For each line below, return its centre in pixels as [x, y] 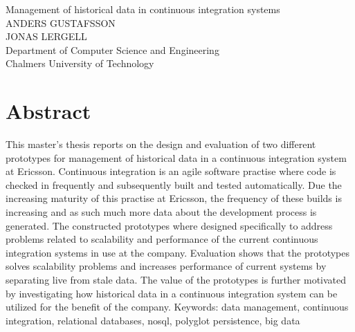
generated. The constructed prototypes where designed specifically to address [169, 225]
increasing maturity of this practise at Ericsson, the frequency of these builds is [174, 198]
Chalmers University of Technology [80, 63]
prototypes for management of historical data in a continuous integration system [176, 157]
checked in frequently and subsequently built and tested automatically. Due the [174, 184]
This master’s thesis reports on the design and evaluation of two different [161, 144]
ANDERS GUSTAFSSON [61, 22]
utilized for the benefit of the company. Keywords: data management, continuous [177, 307]
